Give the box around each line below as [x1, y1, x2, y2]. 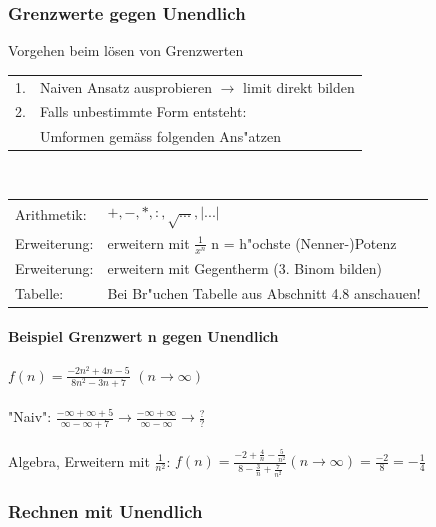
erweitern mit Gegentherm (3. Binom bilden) [107, 257, 383, 278]
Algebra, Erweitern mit [8, 450, 150, 471]
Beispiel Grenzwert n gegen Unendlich [8, 326, 279, 347]
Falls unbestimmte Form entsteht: [39, 101, 247, 122]
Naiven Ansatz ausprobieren [39, 76, 213, 97]
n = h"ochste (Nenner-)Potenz [211, 232, 397, 253]
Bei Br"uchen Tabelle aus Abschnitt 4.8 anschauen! [107, 282, 421, 303]
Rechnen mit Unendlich [8, 498, 203, 523]
